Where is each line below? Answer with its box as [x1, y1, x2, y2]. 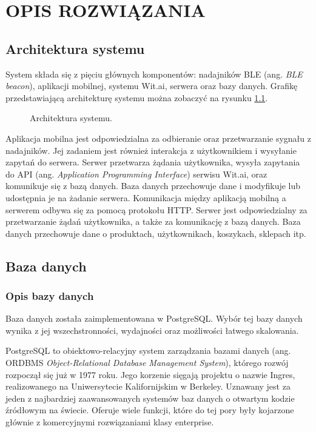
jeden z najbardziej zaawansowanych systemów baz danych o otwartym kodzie [5, 391, 295, 404]
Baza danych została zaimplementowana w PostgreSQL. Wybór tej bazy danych [5, 312, 303, 325]
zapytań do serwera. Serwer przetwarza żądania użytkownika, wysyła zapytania [5, 156, 300, 168]
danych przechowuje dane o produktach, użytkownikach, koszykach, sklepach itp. [5, 227, 306, 239]
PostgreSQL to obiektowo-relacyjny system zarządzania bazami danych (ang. [5, 344, 291, 357]
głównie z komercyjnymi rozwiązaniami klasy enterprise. [5, 416, 214, 428]
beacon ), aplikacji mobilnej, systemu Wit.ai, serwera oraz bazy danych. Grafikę [5, 79, 298, 92]
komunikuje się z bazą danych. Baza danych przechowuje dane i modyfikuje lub [5, 179, 301, 192]
